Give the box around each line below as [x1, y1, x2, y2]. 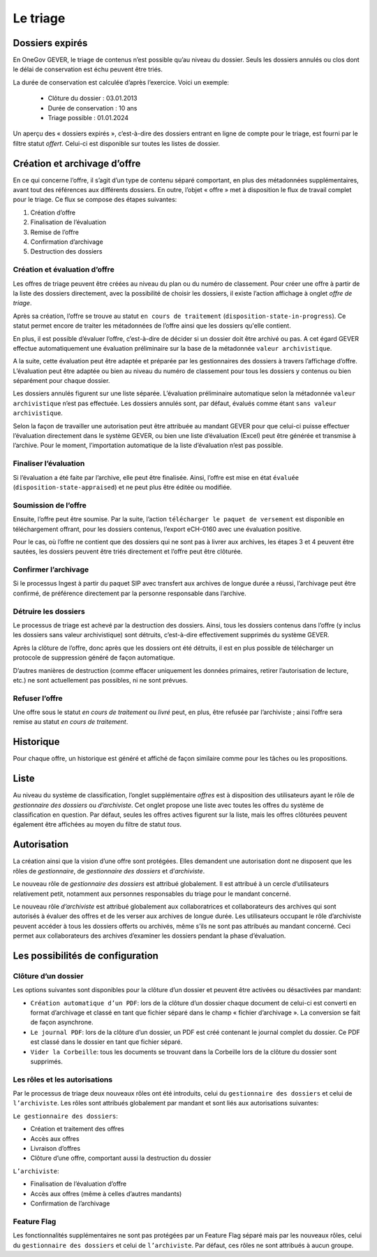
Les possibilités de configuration [13, 950, 158, 961]
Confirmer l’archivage [13, 565, 89, 574]
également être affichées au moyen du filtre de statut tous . [13, 820, 182, 829]
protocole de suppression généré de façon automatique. [13, 653, 175, 662]
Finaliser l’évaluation [13, 458, 85, 468]
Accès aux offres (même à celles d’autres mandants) [30, 1189, 182, 1198]
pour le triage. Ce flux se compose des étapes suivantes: [13, 196, 177, 204]
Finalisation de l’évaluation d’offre [30, 1179, 127, 1188]
